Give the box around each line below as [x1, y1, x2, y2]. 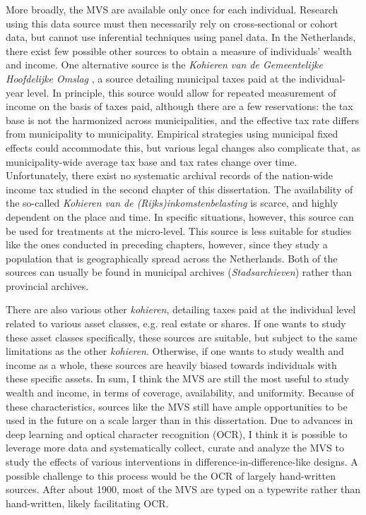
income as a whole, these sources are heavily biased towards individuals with [6, 357, 337, 372]
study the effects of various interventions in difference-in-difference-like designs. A [6, 454, 358, 468]
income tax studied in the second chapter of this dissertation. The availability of [6, 181, 353, 196]
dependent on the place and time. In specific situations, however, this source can [6, 209, 354, 224]
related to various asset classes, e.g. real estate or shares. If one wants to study [6, 316, 346, 331]
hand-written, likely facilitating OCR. [6, 495, 169, 510]
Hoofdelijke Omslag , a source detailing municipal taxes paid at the [6, 71, 296, 85]
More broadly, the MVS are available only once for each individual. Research [6, 2, 338, 16]
